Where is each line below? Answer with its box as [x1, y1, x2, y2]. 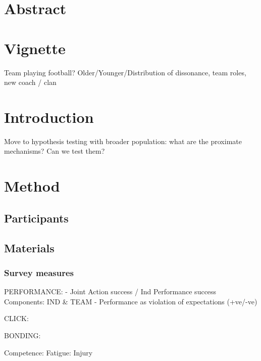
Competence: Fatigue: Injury [4, 347, 93, 357]
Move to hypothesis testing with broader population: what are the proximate [4, 136, 242, 146]
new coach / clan [4, 77, 57, 87]
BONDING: [4, 330, 41, 340]
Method [4, 175, 60, 196]
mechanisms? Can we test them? [4, 146, 105, 156]
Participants [4, 210, 69, 225]
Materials [4, 240, 55, 255]
